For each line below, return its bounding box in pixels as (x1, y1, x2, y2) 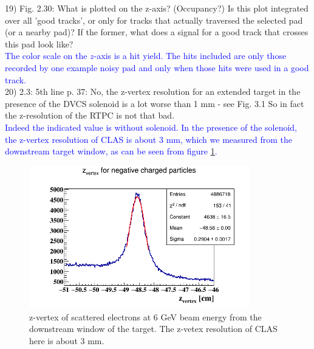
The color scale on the (5, 49, 87, 62)
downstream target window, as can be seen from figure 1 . (5, 145, 217, 157)
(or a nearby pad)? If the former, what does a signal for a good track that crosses (5, 26, 309, 38)
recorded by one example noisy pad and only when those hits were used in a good (5, 61, 309, 74)
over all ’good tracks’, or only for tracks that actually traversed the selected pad (5, 13, 303, 26)
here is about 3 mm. (29, 334, 104, 347)
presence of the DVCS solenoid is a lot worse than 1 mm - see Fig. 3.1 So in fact (5, 97, 304, 109)
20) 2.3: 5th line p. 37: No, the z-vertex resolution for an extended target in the (5, 85, 301, 98)
